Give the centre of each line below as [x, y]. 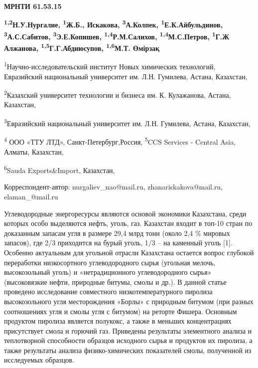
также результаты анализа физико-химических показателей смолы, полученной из [128, 350]
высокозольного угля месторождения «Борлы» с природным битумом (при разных [129, 301]
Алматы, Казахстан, [34, 151]
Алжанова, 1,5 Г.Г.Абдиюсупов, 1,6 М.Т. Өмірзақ [82, 47]
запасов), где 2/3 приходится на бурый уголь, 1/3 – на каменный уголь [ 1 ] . [118, 243]
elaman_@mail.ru [31, 196]
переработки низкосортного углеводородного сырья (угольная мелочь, [110, 262]
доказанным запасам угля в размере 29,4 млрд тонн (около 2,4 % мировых [117, 233]
